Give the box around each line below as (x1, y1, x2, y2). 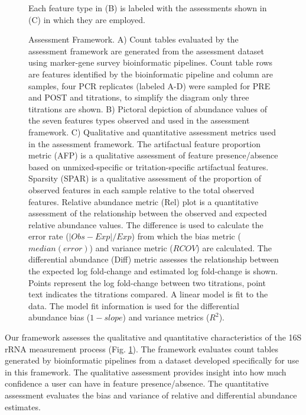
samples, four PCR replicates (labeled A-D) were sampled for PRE (28, 79, 271, 92)
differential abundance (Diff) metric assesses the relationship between (28, 253, 279, 265)
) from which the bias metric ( (131, 230, 241, 242)
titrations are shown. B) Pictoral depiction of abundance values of (28, 102, 268, 115)
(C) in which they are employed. (28, 13, 145, 25)
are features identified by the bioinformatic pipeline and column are (28, 67, 274, 80)
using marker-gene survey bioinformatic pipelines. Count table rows (28, 56, 273, 69)
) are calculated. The (196, 241, 272, 254)
